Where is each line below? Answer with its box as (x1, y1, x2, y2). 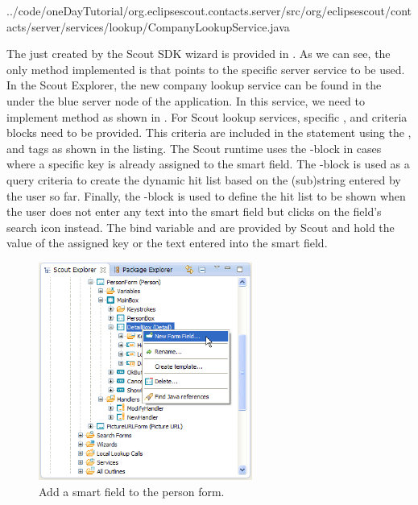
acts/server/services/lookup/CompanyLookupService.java (6, 18, 290, 35)
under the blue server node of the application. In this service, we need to (6, 92, 365, 109)
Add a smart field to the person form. (39, 483, 225, 499)
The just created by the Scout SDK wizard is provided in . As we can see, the (6, 45, 391, 62)
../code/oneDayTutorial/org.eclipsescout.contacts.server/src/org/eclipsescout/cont (6, 2, 412, 19)
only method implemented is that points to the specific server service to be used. (6, 60, 405, 77)
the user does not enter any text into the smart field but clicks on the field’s (6, 203, 382, 220)
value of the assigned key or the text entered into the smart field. (6, 234, 328, 251)
